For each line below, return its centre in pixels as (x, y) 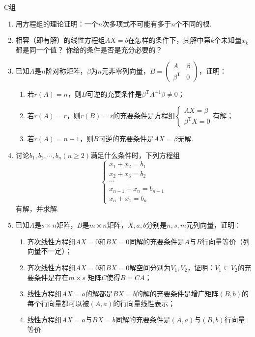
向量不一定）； (50, 251)
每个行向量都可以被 (58, 303)
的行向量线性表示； (144, 303)
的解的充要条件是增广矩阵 (177, 294)
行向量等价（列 (226, 241)
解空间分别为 (150, 267)
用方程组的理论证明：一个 (57, 23)
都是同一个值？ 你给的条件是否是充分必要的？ (89, 49)
